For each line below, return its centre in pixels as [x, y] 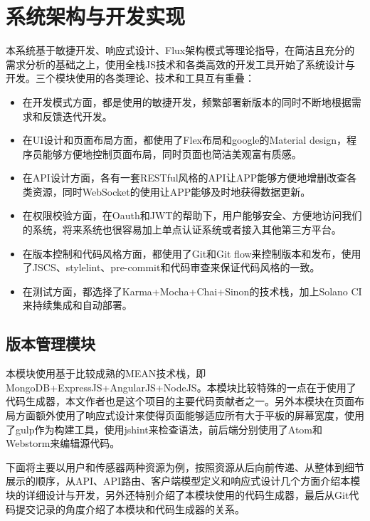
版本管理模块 [51, 343]
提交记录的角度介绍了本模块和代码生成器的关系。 [130, 509]
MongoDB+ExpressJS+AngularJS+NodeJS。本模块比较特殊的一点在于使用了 [181, 387]
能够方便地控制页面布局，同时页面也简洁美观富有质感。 [172, 153]
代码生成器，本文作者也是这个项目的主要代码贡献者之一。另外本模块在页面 [180, 401]
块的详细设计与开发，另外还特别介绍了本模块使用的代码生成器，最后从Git [178, 494]
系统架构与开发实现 [96, 16]
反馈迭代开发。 [77, 116]
